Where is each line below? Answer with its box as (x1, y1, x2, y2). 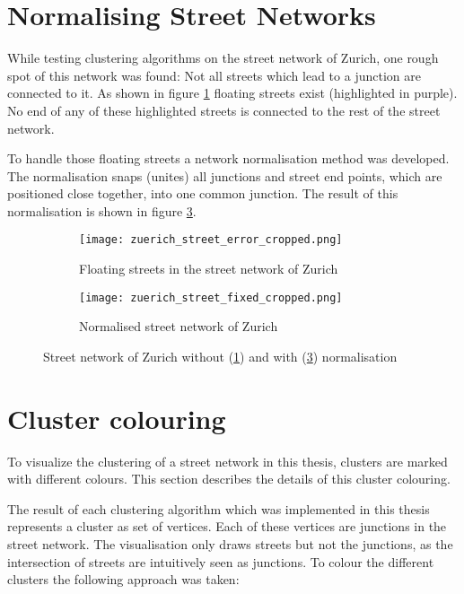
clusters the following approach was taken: (7, 570, 240, 589)
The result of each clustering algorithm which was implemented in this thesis (7, 499, 430, 518)
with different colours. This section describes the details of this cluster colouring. (7, 469, 451, 488)
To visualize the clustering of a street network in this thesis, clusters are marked (7, 451, 448, 470)
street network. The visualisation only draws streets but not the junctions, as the (7, 535, 453, 554)
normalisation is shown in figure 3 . (7, 201, 197, 220)
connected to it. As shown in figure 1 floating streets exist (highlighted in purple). (7, 83, 458, 102)
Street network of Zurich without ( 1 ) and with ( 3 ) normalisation (43, 346, 398, 365)
